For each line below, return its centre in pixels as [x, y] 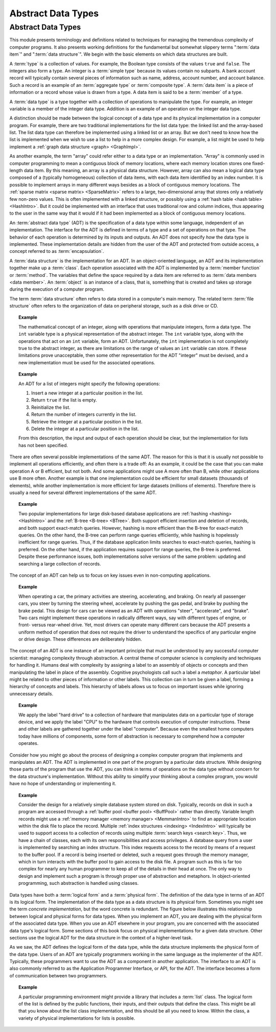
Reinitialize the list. [51, 407]
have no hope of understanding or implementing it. [63, 784]
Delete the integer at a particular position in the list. [85, 429]
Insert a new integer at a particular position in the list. [87, 393]
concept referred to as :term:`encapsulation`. [57, 251]
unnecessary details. [31, 694]
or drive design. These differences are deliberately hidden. [80, 639]
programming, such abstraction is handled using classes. [79, 883]
